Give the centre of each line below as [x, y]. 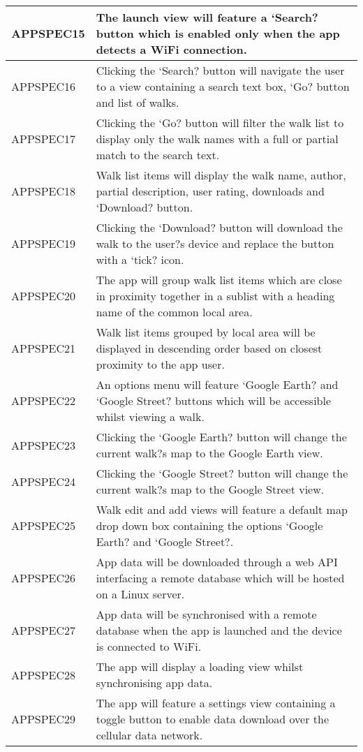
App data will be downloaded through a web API [217, 562]
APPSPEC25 [44, 525]
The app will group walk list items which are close [219, 280]
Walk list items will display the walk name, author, [221, 175]
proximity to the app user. [160, 364]
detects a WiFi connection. [171, 49]
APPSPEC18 [44, 191]
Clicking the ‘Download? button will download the [219, 227]
